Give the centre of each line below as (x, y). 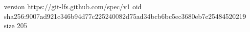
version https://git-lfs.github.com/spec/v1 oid (73, 6)
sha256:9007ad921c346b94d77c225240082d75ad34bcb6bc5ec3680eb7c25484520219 (125, 16)
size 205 (16, 25)
